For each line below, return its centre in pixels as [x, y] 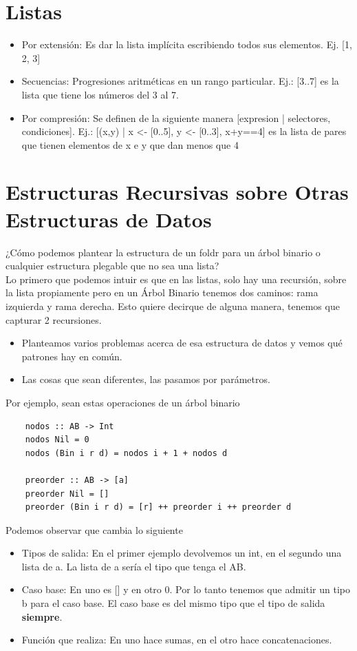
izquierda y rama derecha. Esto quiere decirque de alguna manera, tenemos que [173, 306]
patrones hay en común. [72, 356]
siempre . [42, 616]
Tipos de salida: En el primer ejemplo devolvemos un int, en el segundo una [182, 553]
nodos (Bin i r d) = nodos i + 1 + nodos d [126, 453]
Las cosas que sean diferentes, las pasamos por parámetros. [146, 379]
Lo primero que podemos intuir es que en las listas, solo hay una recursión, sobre [176, 279]
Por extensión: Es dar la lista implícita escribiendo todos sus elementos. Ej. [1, [187, 44]
